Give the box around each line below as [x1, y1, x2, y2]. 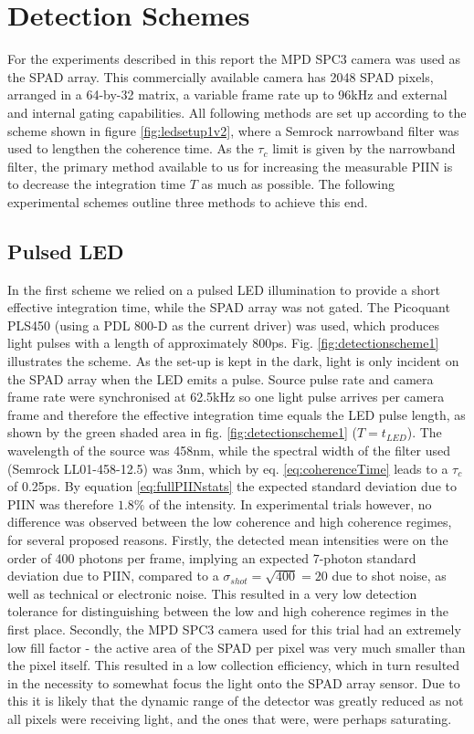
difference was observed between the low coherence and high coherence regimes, [7, 512, 452, 531]
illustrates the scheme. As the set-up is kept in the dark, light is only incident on [7, 351, 459, 371]
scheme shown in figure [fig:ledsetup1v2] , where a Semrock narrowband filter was [7, 121, 459, 140]
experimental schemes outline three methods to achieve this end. [7, 192, 368, 211]
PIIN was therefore [7, 494, 114, 513]
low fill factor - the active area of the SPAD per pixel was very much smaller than [7, 637, 466, 656]
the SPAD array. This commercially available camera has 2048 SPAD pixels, [7, 67, 434, 86]
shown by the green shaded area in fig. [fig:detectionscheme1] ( [7, 423, 357, 442]
